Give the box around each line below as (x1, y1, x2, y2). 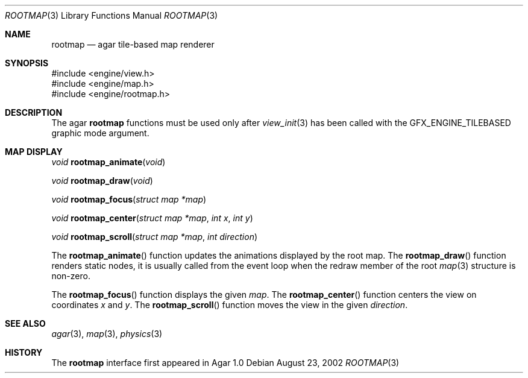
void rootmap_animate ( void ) (51, 157, 166, 167)
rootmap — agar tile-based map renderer (51, 39, 215, 49)
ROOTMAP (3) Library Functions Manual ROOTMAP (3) (5, 10, 218, 20)
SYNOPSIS (5, 58, 49, 68)
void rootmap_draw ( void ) (51, 175, 153, 186)
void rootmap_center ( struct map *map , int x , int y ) (51, 213, 253, 223)
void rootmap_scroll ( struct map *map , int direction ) (51, 232, 258, 242)
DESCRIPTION (5, 107, 63, 118)
